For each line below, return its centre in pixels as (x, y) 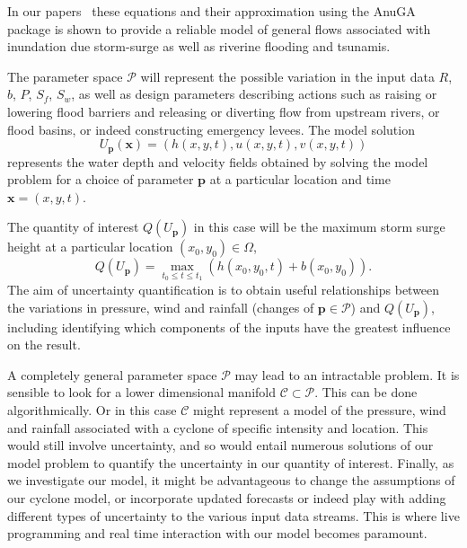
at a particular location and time (300, 179)
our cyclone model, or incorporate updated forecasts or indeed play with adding (227, 497)
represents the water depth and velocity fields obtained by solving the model (218, 161)
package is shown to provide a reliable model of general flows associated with (219, 28)
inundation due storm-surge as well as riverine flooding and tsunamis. (199, 46)
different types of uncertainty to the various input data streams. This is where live (233, 515)
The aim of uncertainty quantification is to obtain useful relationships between (224, 290)
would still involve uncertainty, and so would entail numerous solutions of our (220, 445)
